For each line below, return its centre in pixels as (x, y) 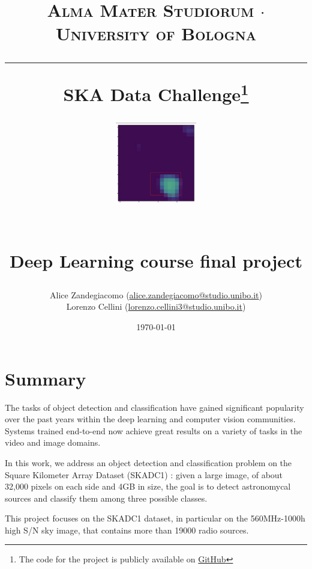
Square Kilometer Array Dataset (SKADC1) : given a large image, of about (144, 474)
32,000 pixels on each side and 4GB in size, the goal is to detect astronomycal (148, 486)
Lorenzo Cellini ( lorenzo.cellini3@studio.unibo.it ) (156, 306)
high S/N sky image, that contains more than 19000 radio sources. (127, 530)
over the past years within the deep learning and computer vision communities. (150, 419)
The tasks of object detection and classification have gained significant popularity (154, 407)
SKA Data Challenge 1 (156, 92)
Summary (46, 378)
